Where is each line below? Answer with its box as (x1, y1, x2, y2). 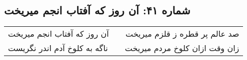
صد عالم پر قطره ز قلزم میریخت (125, 28, 239, 40)
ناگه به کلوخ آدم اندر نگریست (8, 42, 108, 54)
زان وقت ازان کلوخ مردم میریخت (124, 42, 239, 54)
